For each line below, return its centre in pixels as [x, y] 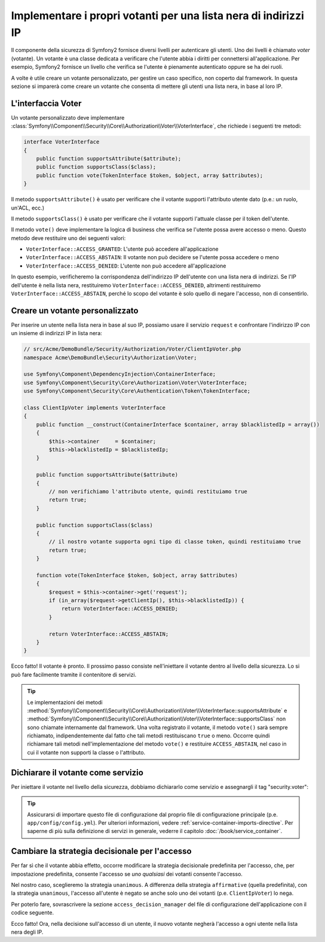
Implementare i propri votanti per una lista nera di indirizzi [157, 16]
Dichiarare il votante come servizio [77, 772]
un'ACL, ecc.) [28, 208]
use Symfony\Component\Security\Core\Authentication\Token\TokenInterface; [137, 391]
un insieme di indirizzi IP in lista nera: [57, 333]
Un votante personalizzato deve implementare [68, 117]
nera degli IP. [27, 932]
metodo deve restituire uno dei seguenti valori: [68, 238]
